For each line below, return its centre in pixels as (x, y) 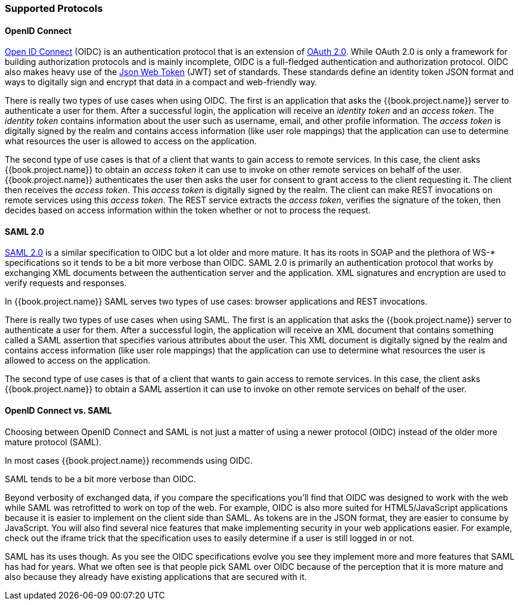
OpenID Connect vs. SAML (58, 411)
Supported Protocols (54, 8)
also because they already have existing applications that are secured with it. (156, 576)
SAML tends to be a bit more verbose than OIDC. (100, 479)
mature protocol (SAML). (53, 442)
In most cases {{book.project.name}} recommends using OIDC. (129, 460)
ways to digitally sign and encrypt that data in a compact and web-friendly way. (161, 82)
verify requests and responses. (66, 283)
